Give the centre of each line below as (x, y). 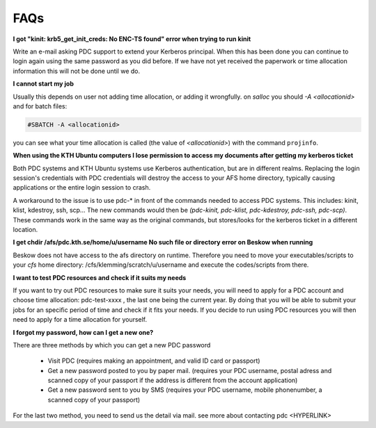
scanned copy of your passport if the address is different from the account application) (173, 380)
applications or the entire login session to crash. (82, 188)
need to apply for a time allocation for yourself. (80, 320)
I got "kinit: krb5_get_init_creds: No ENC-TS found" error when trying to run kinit (132, 39)
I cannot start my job (44, 84)
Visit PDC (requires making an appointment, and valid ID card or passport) (154, 361)
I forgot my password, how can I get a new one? (83, 332)
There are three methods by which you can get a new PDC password (112, 345)
